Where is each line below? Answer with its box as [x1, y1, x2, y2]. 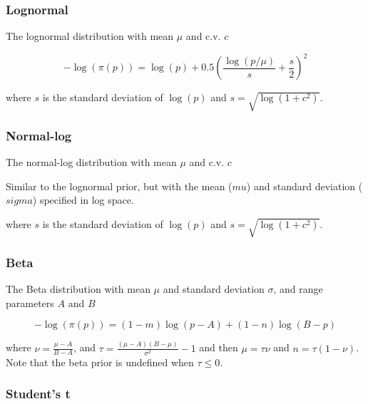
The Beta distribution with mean [6, 281, 150, 296]
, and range [273, 281, 323, 296]
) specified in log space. [32, 192, 134, 207]
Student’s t [6, 385, 71, 403]
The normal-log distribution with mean [6, 155, 177, 170]
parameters [6, 295, 54, 310]
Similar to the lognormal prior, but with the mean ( [6, 178, 232, 193]
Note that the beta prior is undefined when [6, 354, 194, 369]
